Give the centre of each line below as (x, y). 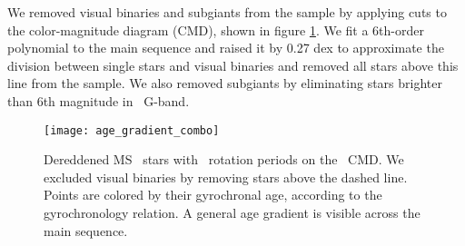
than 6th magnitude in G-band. (99, 100)
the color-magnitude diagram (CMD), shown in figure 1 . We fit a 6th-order (216, 30)
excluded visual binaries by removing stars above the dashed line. (226, 177)
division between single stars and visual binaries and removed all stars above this (233, 65)
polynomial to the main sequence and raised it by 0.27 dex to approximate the (226, 48)
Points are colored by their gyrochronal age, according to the (213, 195)
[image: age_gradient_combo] (132, 130)
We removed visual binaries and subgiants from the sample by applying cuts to (227, 12)
